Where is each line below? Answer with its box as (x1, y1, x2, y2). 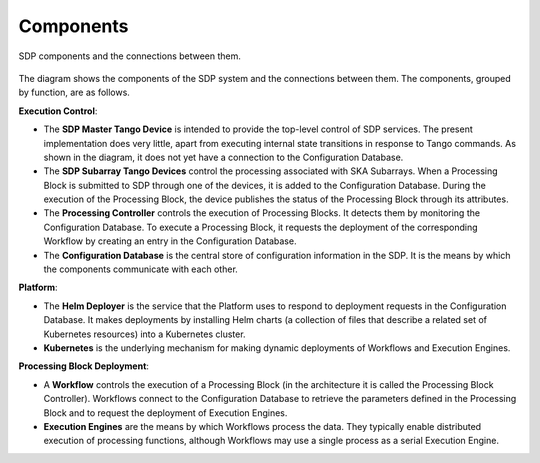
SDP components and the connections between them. (18, 50, 242, 62)
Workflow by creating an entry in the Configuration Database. (43, 235, 297, 247)
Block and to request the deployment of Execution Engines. (43, 406, 288, 419)
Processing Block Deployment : (18, 360, 150, 372)
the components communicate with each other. (43, 263, 239, 275)
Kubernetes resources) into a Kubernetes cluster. (43, 328, 246, 340)
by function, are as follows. (18, 86, 130, 99)
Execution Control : (18, 105, 98, 117)
